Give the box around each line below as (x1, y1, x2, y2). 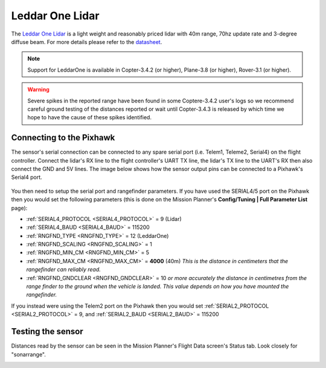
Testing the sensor (11, 326, 84, 337)
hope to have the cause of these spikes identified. (27, 114, 152, 121)
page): (11, 204, 28, 211)
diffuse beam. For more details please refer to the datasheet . (11, 38, 162, 45)
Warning (27, 86, 50, 93)
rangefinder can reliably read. (26, 266, 101, 273)
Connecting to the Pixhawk (11, 133, 115, 143)
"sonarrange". (11, 351, 46, 358)
